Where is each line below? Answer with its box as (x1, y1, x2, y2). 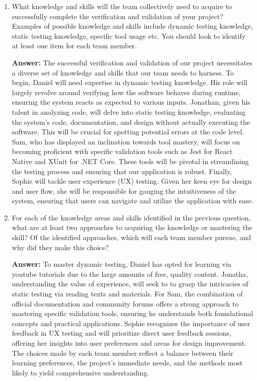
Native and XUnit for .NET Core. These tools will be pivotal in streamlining (12, 156, 249, 166)
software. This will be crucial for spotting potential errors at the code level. (12, 126, 244, 137)
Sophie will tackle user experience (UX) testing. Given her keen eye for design (12, 176, 252, 186)
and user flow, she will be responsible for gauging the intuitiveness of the (12, 185, 236, 196)
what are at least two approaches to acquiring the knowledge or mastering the (12, 222, 252, 233)
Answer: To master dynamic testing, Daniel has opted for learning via (12, 259, 231, 269)
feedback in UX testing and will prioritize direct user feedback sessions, (12, 328, 231, 338)
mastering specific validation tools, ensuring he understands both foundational (12, 308, 253, 319)
